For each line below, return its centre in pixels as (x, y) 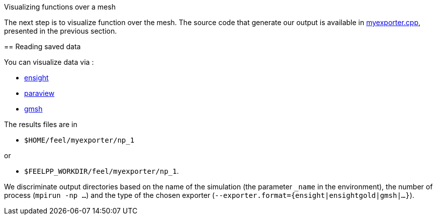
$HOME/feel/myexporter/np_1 (79, 140)
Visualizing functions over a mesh (60, 7)
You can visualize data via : (49, 62)
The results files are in (41, 124)
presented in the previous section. (61, 31)
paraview (39, 93)
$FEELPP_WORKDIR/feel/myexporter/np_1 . (102, 171)
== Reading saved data (42, 46)
